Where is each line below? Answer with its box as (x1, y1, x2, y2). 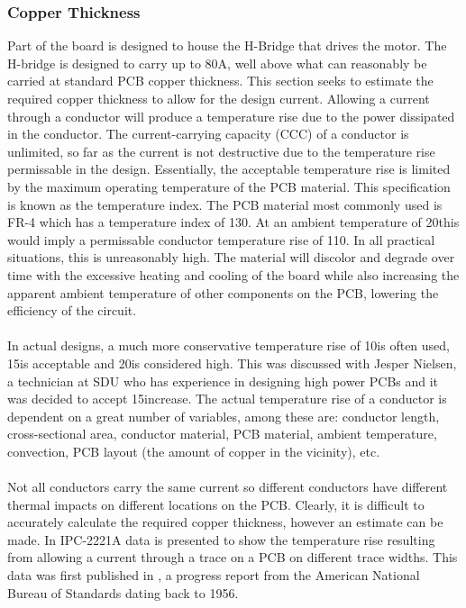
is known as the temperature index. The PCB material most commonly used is (7, 195, 443, 213)
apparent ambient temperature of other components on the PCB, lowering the (7, 283, 439, 302)
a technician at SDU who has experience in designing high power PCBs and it (7, 371, 439, 390)
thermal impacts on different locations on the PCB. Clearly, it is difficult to (7, 495, 425, 513)
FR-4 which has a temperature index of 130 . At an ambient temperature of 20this (7, 213, 460, 231)
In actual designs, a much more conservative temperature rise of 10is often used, (7, 336, 450, 355)
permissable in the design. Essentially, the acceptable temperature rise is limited (7, 159, 451, 178)
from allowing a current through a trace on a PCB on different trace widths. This (7, 548, 458, 567)
